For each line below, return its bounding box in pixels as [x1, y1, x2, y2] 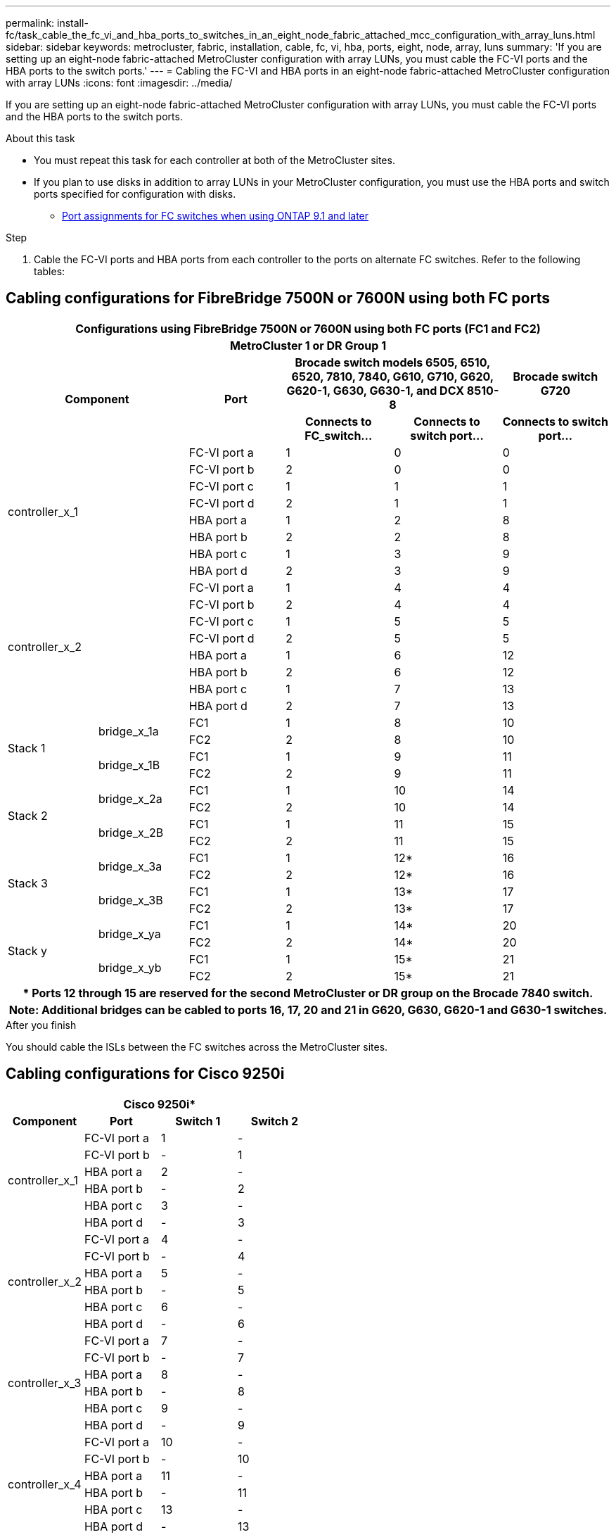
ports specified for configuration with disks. [34, 188, 236, 200]
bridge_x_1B [98, 757, 160, 772]
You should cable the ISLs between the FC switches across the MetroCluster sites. [6, 1040, 388, 1053]
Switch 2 [250, 1113, 299, 1128]
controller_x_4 [8, 1476, 82, 1491]
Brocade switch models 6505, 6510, [295, 355, 491, 369]
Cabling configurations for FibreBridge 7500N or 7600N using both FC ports [6, 289, 550, 308]
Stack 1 [8, 740, 46, 755]
